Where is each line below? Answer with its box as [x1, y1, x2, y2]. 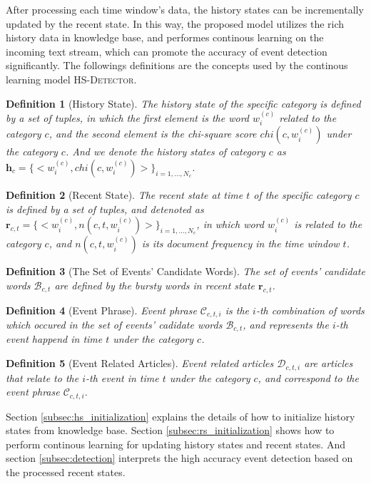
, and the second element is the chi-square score [49, 126, 257, 141]
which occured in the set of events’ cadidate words [6, 317, 223, 332]
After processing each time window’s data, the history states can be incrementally [6, 2, 364, 16]
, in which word [196, 217, 264, 232]
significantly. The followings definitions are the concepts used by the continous [6, 58, 348, 73]
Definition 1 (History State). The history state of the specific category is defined [6, 96, 361, 110]
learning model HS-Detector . [6, 71, 137, 86]
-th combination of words [255, 302, 365, 317]
